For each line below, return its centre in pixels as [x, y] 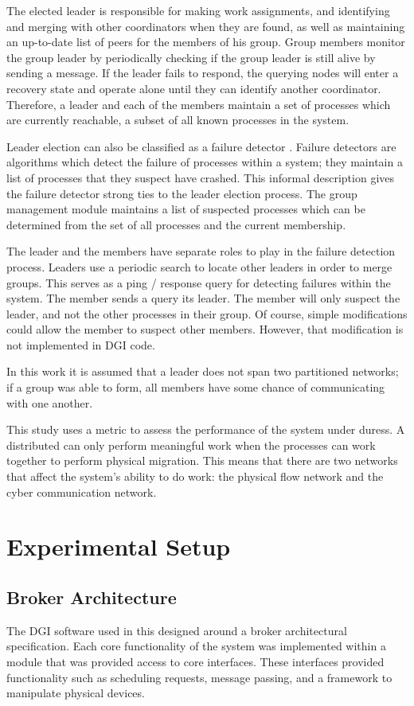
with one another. [50, 402]
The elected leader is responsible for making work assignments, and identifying [198, 10]
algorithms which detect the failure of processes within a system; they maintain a [205, 162]
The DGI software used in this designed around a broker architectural [177, 630]
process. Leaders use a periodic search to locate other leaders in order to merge [199, 266]
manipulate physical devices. [76, 693]
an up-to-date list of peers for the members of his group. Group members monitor [206, 42]
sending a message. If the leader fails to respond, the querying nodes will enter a [203, 73]
